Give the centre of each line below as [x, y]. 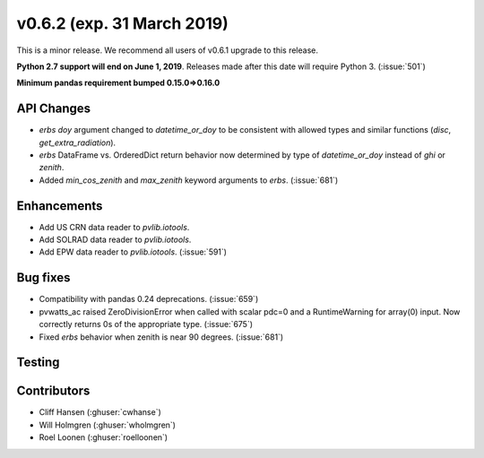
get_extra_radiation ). [78, 143]
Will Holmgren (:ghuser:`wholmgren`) [108, 425]
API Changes [54, 109]
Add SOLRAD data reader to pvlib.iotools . [115, 240]
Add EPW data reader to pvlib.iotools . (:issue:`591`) [133, 252]
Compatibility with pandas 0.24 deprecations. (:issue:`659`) [149, 299]
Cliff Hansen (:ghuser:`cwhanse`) [100, 412]
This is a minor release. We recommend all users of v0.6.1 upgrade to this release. [167, 50]
